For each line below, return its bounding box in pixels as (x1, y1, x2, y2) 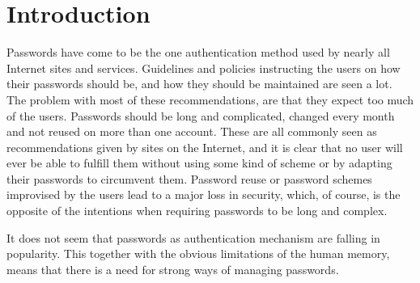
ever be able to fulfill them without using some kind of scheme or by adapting (6, 154, 392, 171)
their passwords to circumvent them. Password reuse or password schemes (6, 170, 372, 187)
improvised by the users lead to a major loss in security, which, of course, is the (6, 186, 401, 203)
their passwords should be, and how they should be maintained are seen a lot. (6, 75, 392, 92)
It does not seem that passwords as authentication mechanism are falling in (6, 229, 380, 246)
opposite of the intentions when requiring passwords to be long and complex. (6, 202, 388, 219)
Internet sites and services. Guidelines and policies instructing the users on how (6, 59, 401, 76)
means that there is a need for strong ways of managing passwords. (6, 260, 339, 277)
